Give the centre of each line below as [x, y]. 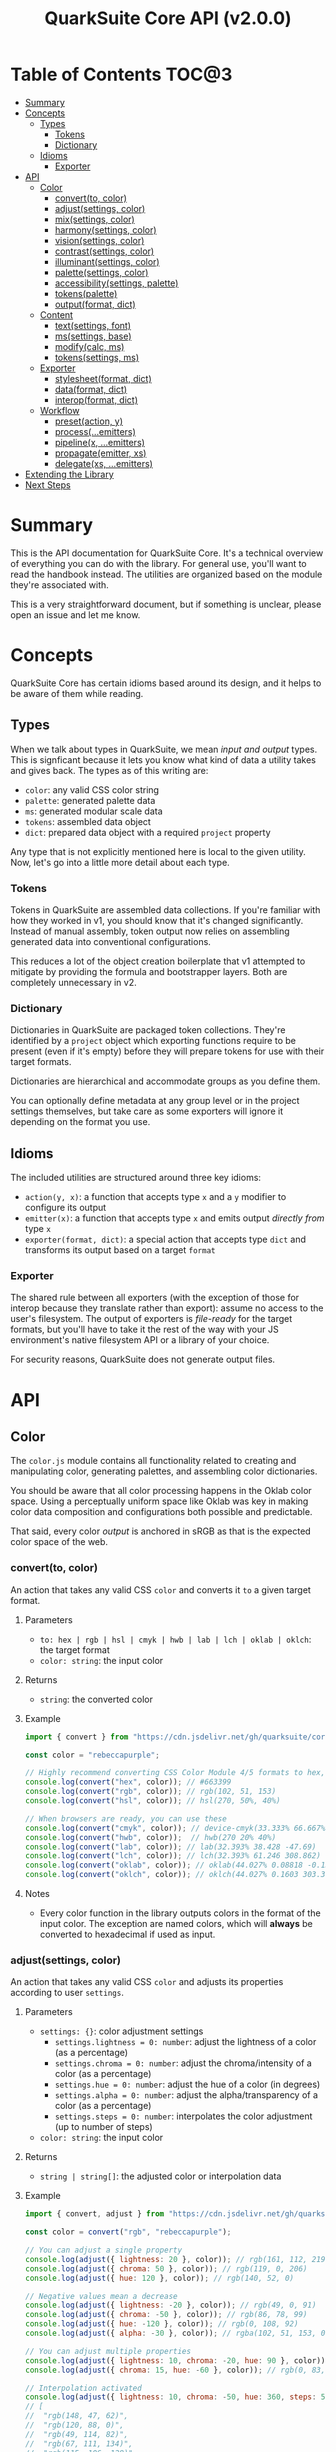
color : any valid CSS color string [92, 789]
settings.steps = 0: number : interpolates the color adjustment [183, 2116]
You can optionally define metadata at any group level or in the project [155, 1101]
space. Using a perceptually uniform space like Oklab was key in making [159, 1501]
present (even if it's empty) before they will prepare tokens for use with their [167, 1051]
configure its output [65, 1208]
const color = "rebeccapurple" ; [92, 1755]
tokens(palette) [86, 293]
